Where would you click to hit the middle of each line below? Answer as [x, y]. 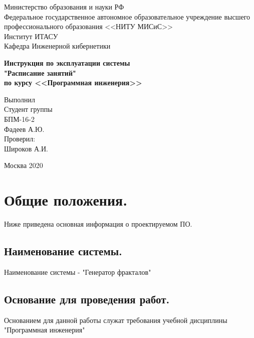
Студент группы [28, 109]
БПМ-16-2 [19, 119]
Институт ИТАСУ [31, 36]
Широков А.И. [26, 148]
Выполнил [20, 99]
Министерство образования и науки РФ [64, 7]
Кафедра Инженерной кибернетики [57, 46]
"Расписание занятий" [40, 72]
